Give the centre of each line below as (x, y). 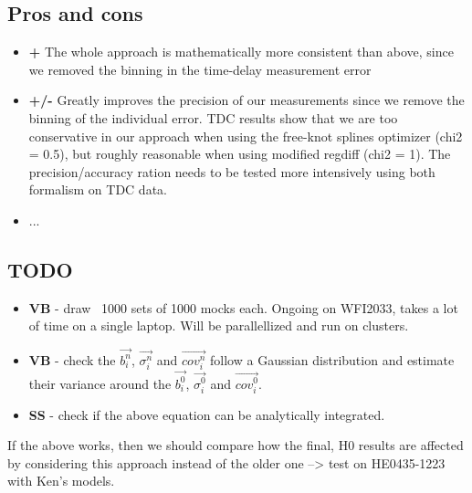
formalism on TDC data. (98, 189)
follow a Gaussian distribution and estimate (332, 359)
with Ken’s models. (61, 481)
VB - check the (72, 359)
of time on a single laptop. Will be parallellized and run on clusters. (219, 325)
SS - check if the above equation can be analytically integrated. (207, 414)
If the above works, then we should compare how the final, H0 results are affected (236, 445)
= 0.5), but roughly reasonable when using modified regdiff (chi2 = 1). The (240, 154)
